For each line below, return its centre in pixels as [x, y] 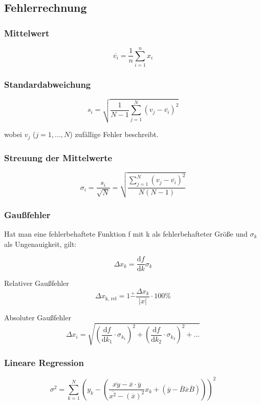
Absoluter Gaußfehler [38, 317]
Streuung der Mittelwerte [58, 157]
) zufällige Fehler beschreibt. [114, 134]
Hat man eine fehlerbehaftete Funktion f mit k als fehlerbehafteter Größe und [126, 234]
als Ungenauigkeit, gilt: [40, 244]
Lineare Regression [44, 362]
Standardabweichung [48, 84]
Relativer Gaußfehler [37, 283]
